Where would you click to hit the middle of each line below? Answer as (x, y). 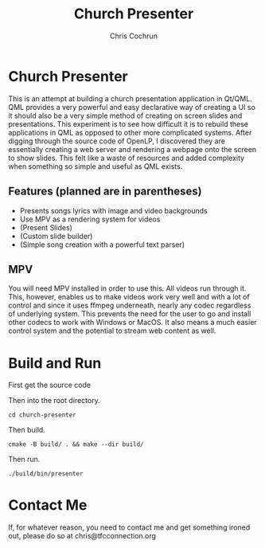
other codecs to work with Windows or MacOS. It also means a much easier (132, 323)
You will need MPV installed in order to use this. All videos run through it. (127, 288)
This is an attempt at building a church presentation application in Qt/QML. (130, 98)
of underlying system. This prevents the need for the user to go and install (130, 314)
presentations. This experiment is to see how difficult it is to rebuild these (129, 123)
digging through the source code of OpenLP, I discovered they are (117, 141)
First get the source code (50, 385)
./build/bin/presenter (46, 474)
